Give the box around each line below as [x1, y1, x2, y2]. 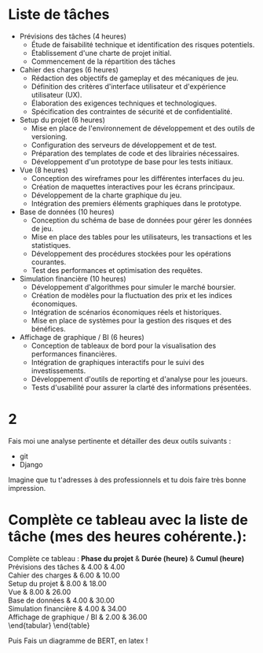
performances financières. [31, 349, 118, 359]
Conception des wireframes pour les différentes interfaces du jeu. [31, 173, 245, 183]
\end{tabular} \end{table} [8, 620, 90, 630]
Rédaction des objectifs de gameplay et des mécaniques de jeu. [31, 73, 239, 83]
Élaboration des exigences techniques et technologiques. [31, 98, 217, 108]
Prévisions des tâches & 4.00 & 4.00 [8, 562, 126, 571]
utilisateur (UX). [31, 90, 82, 99]
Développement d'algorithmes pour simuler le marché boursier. [31, 282, 236, 292]
